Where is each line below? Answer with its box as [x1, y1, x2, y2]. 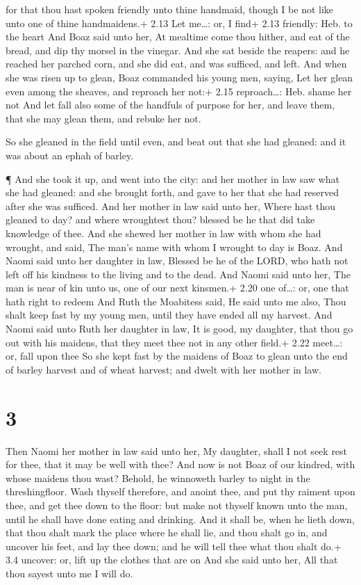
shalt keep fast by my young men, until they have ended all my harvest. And [6, 307, 333, 322]
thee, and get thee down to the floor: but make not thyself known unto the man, [6, 497, 348, 512]
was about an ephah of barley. [6, 147, 134, 162]
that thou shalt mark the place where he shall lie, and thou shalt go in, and [6, 525, 328, 540]
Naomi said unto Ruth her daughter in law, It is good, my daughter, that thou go [6, 321, 353, 336]
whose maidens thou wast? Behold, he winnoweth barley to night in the [6, 470, 310, 485]
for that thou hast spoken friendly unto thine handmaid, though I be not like [6, 2, 334, 16]
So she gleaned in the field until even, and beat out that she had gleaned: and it [6, 134, 346, 149]
